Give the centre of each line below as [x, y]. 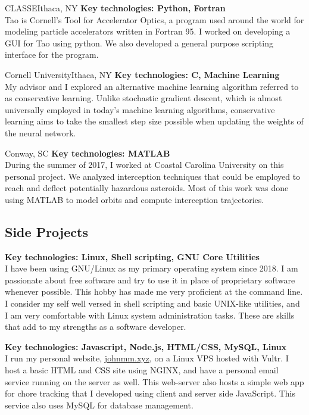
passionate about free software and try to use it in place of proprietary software [150, 280]
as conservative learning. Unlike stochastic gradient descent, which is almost [143, 98]
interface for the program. [52, 54]
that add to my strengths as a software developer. [96, 327]
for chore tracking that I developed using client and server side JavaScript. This [150, 393]
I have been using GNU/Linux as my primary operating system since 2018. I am [152, 268]
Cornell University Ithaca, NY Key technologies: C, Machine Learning [142, 74]
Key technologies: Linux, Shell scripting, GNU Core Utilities [132, 256]
